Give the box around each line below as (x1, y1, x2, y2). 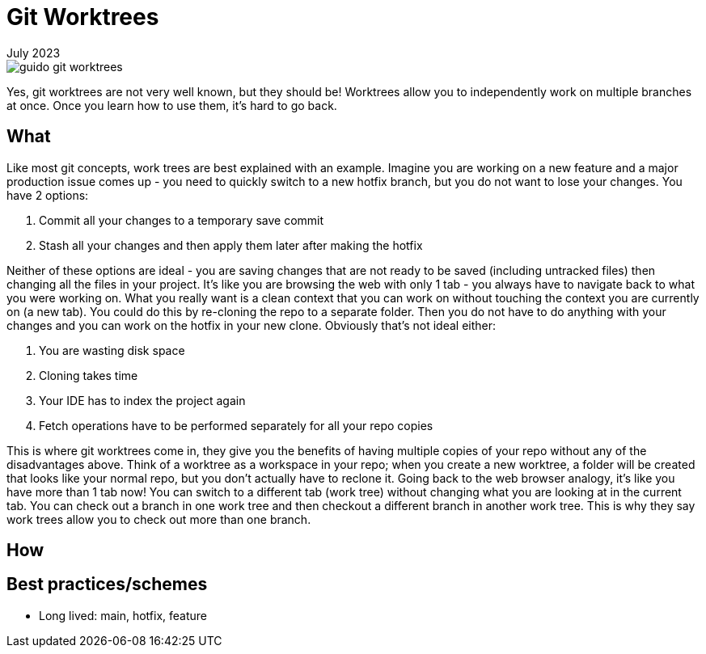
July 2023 (6, 45, 61, 60)
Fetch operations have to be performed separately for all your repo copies (39, 418, 433, 432)
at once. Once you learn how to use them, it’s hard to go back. (6, 98, 337, 112)
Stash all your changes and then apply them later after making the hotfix (39, 238, 423, 252)
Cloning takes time (39, 368, 138, 382)
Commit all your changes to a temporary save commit (39, 213, 324, 227)
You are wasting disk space (39, 343, 185, 357)
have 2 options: (6, 188, 89, 202)
